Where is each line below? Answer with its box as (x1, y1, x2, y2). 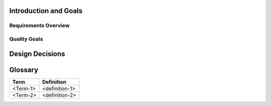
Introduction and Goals (9, 7, 83, 15)
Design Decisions (9, 49, 65, 58)
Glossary (9, 65, 39, 74)
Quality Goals (9, 35, 43, 42)
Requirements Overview (9, 22, 70, 29)
